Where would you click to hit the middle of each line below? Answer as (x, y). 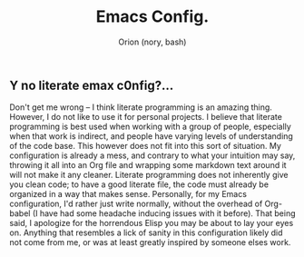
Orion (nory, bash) (152, 42)
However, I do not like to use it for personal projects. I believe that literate (146, 117)
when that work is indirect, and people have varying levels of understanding (151, 136)
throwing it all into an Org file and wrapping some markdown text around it (148, 165)
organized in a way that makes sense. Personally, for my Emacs (128, 194)
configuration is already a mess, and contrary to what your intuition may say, (152, 155)
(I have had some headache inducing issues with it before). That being (164, 213)
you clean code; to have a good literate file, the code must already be (139, 184)
